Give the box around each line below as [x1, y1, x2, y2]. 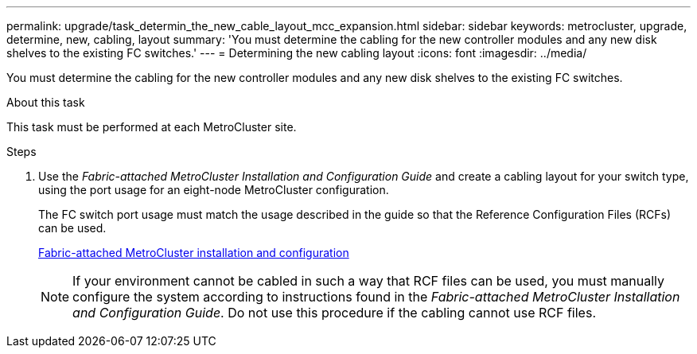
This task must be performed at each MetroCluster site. [6, 120, 297, 134]
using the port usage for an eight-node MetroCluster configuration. [38, 183, 389, 196]
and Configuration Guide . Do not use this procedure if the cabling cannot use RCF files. [72, 305, 596, 321]
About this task [6, 95, 85, 109]
